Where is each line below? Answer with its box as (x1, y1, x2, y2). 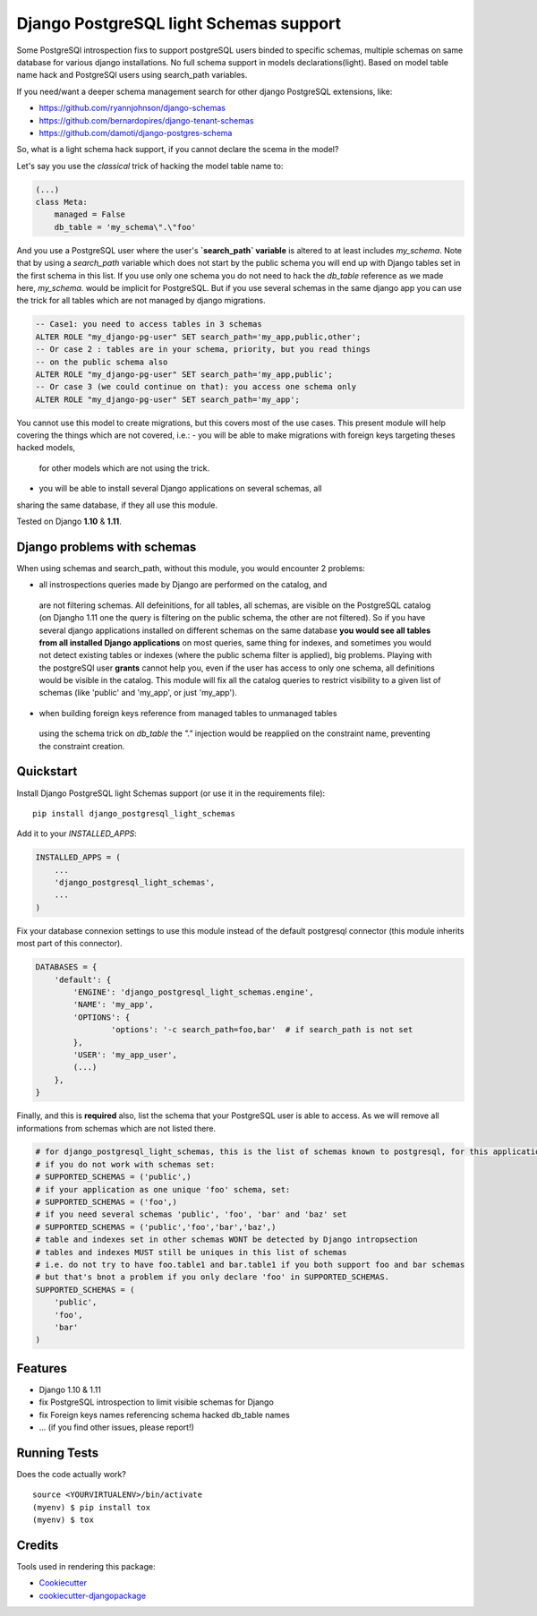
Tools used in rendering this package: (16, 1561, 156, 1571)
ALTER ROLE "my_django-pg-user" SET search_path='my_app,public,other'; (35, 331, 362, 342)
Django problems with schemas (16, 539, 197, 554)
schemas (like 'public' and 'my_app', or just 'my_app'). (38, 688, 237, 698)
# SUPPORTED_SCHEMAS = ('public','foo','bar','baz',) (35, 1222, 277, 1232)
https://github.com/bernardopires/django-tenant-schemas (38, 115, 254, 125)
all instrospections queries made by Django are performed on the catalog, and (38, 579, 328, 590)
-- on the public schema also (35, 356, 168, 367)
